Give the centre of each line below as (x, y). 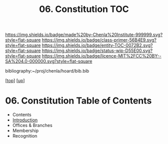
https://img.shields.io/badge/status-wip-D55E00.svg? (97, 50)
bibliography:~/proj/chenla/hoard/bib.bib (47, 71)
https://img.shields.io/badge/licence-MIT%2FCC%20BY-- (101, 56)
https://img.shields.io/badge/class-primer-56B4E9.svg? (99, 40)
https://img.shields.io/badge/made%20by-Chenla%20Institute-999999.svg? (84, 35)
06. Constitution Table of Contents (78, 101)
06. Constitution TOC (84, 9)
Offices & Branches (32, 125)
